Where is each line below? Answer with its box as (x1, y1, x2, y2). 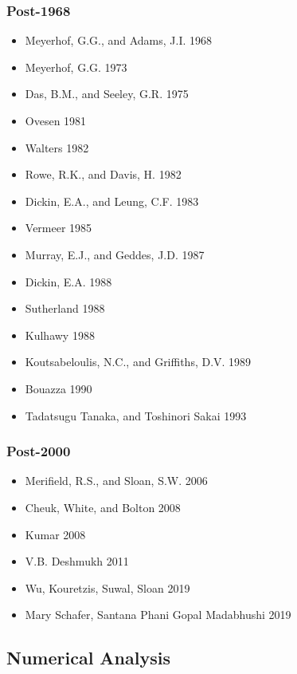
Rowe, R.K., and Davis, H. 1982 (25, 166, 182, 183)
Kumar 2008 (25, 526, 86, 542)
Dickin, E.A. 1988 (25, 273, 112, 290)
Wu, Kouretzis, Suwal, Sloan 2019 (25, 579, 190, 596)
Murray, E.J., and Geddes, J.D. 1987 (25, 246, 205, 262)
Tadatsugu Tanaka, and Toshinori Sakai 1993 (25, 407, 247, 424)
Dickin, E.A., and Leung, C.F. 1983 (25, 192, 199, 209)
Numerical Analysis (6, 645, 170, 670)
